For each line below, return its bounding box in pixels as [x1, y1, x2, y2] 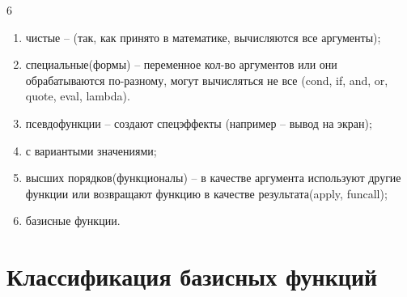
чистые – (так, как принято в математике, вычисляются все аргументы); [25, 28, 381, 45]
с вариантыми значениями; [25, 142, 157, 159]
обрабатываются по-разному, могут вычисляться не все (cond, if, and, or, [25, 71, 388, 88]
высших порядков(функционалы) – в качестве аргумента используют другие [25, 169, 401, 186]
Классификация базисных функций [6, 260, 378, 293]
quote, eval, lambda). [25, 87, 130, 104]
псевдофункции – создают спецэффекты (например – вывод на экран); [25, 114, 372, 131]
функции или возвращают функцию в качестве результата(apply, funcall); [25, 185, 388, 202]
